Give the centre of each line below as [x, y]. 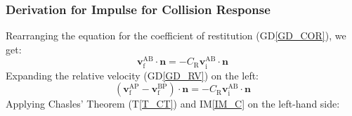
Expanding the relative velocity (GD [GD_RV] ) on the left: [132, 75]
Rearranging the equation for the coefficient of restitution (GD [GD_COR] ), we [176, 36]
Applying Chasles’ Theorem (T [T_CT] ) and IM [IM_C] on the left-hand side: [173, 104]
